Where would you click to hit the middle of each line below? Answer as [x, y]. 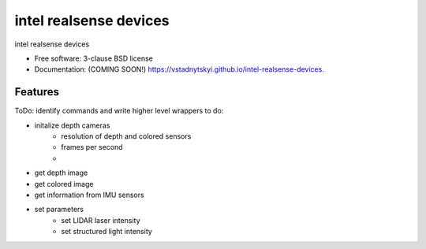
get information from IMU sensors [90, 195]
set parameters [59, 210]
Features [37, 92]
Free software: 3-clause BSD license [93, 58]
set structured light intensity [107, 232]
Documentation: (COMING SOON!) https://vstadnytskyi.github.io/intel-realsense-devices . [179, 69]
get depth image [61, 173]
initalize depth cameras [72, 125]
